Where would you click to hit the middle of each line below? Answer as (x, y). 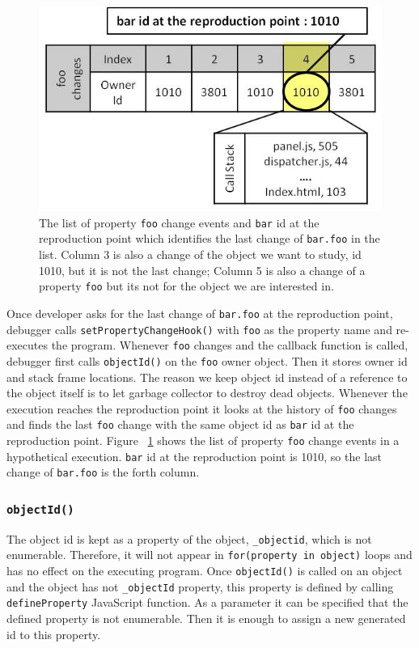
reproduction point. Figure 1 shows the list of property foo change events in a (203, 440)
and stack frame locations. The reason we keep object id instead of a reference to (207, 377)
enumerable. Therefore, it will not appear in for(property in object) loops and (209, 555)
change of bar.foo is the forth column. (103, 472)
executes (28, 345)
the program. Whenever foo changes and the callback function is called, (230, 345)
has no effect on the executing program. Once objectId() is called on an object (205, 571)
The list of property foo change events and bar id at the (179, 222)
